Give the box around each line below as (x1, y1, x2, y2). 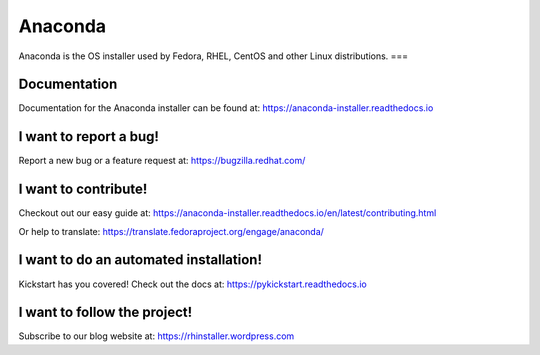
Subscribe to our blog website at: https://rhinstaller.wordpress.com (18, 330, 295, 342)
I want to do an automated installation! (18, 251, 262, 269)
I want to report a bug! (18, 128, 160, 145)
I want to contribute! (18, 181, 148, 198)
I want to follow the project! (18, 304, 193, 321)
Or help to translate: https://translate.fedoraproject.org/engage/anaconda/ (18, 225, 325, 237)
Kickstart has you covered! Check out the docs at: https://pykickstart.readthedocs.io (18, 278, 367, 290)
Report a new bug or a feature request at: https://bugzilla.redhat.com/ (18, 155, 306, 167)
